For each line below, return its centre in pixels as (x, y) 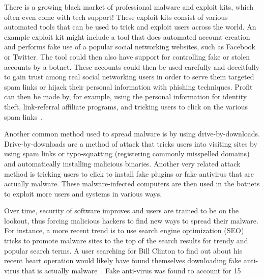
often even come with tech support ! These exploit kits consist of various (116, 17)
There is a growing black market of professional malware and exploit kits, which (129, 7)
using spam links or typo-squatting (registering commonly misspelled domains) (127, 154)
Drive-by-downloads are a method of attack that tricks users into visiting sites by (131, 143)
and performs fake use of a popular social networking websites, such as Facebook (130, 47)
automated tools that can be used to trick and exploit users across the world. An (130, 27)
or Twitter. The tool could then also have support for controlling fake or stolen (127, 56)
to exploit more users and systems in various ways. (83, 193)
